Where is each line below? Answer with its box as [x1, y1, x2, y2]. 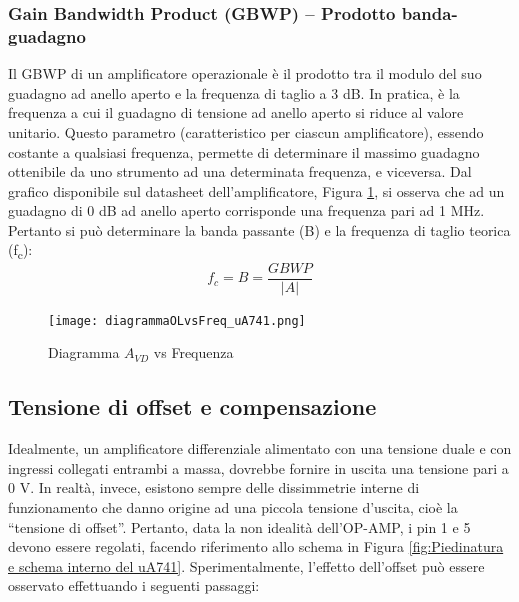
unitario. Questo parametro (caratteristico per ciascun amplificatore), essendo [8, 121, 484, 142]
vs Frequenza [153, 342, 234, 363]
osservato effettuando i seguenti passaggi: [8, 575, 260, 596]
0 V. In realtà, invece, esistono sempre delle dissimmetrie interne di [8, 477, 420, 498]
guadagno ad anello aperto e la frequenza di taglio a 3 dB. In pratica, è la [8, 82, 460, 103]
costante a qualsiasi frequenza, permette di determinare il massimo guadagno [8, 141, 480, 162]
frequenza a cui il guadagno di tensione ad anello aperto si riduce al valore [8, 102, 464, 123]
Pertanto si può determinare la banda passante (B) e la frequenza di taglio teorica [8, 219, 511, 240]
